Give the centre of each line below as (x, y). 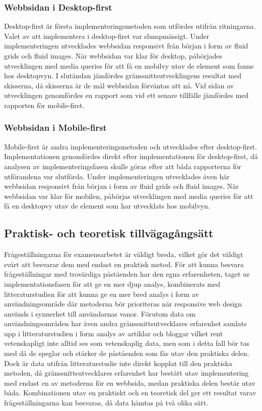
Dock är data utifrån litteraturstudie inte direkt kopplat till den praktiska (118, 363)
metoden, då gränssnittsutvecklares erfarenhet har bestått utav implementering (126, 373)
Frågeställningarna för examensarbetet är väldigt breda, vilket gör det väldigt (124, 254)
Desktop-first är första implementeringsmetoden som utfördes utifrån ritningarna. (130, 26)
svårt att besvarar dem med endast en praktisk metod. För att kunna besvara (124, 264)
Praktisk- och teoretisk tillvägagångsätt (109, 233)
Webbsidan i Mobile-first (55, 127)
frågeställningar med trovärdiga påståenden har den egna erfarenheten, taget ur (127, 274)
